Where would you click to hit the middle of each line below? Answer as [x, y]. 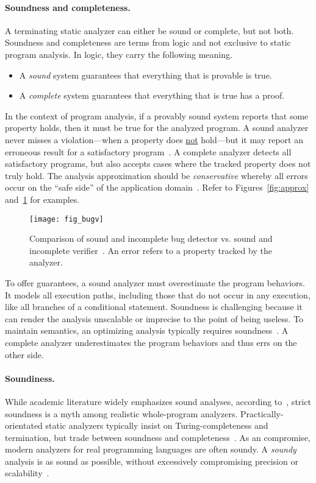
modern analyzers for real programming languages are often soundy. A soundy [151, 449]
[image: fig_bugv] [66, 219]
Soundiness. [30, 378]
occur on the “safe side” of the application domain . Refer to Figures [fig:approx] [157, 187]
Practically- [262, 413]
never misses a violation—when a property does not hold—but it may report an [154, 139]
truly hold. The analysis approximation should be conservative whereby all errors [156, 175]
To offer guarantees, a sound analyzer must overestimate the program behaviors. [155, 282]
